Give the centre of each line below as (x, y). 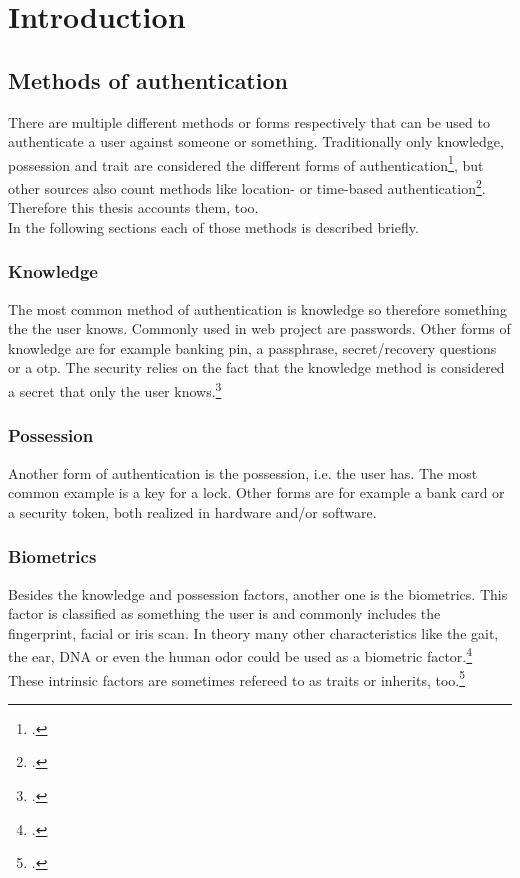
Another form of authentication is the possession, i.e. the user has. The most (243, 472)
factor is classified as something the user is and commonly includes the (224, 613)
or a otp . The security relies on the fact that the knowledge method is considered (256, 367)
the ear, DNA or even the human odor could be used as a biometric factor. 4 (240, 654)
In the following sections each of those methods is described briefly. (213, 226)
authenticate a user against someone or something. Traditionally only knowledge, (256, 141)
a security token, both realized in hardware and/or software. (192, 511)
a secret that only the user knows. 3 (115, 389)
